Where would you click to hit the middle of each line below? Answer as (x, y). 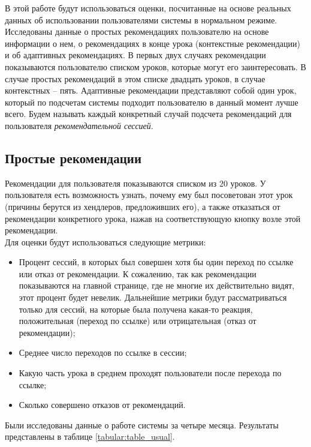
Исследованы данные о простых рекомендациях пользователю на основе (137, 31)
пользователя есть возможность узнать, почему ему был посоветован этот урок (149, 195)
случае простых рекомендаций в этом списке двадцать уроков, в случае (135, 78)
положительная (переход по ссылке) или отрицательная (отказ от (138, 321)
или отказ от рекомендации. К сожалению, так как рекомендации (138, 273)
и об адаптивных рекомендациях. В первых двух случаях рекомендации (135, 55)
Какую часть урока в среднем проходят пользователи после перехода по (150, 373)
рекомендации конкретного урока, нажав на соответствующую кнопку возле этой (153, 218)
